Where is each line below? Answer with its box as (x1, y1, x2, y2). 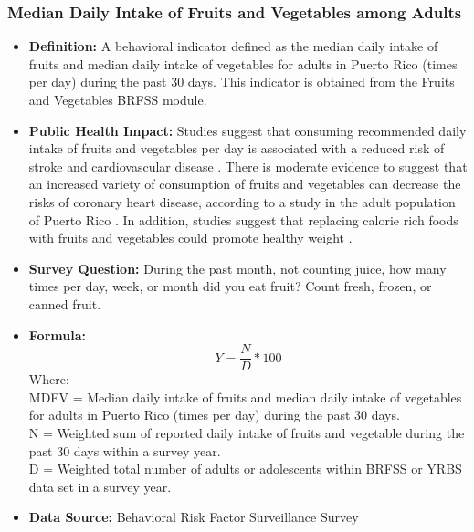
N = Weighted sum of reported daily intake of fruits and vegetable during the (28, 422, 465, 442)
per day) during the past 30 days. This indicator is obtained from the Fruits (28, 72, 455, 91)
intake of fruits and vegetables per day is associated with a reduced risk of (28, 139, 445, 158)
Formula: (28, 325, 86, 344)
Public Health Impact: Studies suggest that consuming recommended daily (28, 120, 467, 140)
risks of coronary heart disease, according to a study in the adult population (28, 192, 456, 211)
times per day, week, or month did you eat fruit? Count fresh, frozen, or (28, 276, 432, 296)
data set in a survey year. (28, 476, 172, 495)
